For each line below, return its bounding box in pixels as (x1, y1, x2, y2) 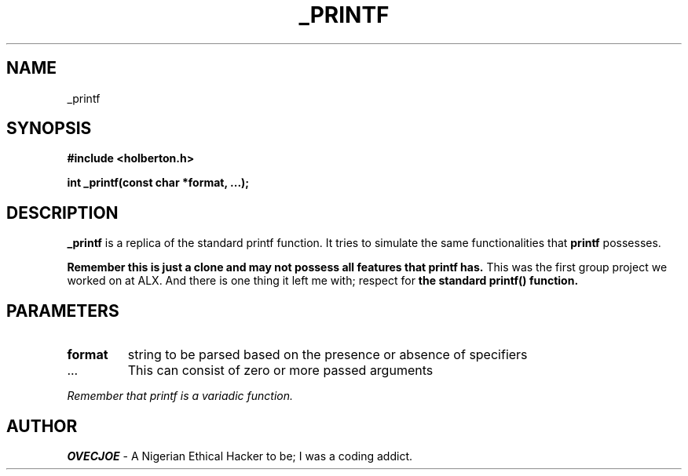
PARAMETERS (6, 300, 119, 321)
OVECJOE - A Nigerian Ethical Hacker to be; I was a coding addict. (67, 449, 413, 463)
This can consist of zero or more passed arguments (127, 362, 434, 379)
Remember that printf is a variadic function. (67, 389, 294, 403)
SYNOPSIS (6, 118, 92, 139)
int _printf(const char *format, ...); (67, 176, 250, 190)
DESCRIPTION (6, 202, 119, 223)
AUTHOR (6, 416, 78, 436)
